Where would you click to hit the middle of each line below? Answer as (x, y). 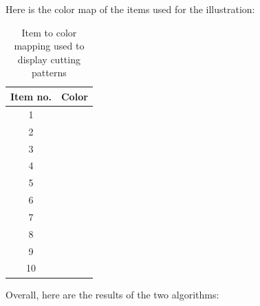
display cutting (49, 59)
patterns (49, 73)
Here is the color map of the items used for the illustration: (130, 9)
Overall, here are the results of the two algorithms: (112, 294)
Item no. (31, 96)
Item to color (49, 32)
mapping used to (49, 46)
